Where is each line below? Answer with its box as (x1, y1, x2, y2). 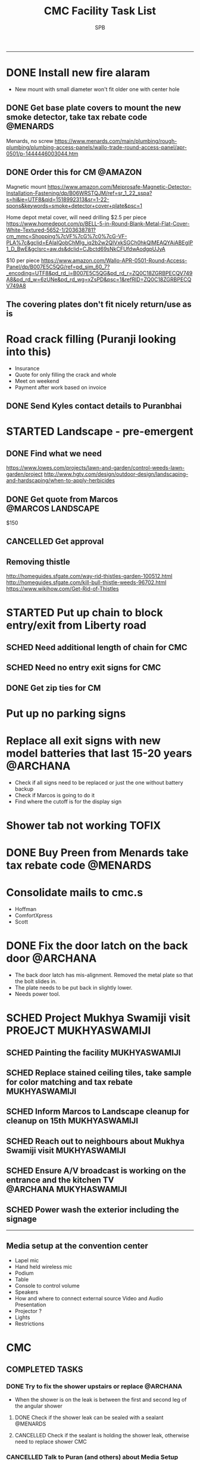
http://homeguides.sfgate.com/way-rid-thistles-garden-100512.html (6, 573, 173, 580)
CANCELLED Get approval (6, 536, 104, 547)
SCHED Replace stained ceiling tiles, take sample (6, 1068, 192, 1078)
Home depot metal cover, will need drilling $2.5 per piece (6, 213, 147, 221)
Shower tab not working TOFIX (6, 819, 161, 832)
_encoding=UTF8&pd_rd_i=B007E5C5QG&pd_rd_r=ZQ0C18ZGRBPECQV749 (6, 269, 193, 276)
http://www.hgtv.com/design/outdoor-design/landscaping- (43, 470, 189, 478)
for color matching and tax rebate (6, 1077, 133, 1087)
